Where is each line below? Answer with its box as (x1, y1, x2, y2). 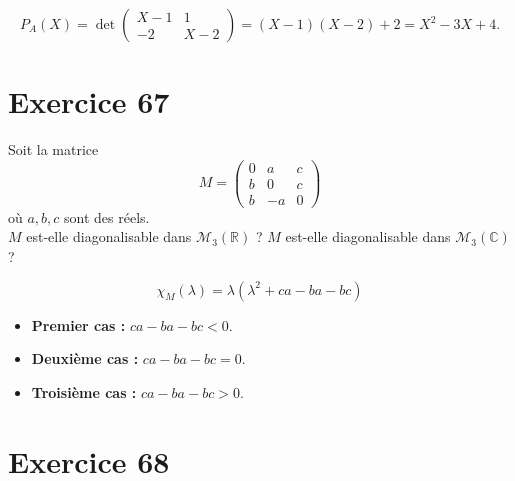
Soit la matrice (8, 139, 99, 160)
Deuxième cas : (31, 348, 139, 369)
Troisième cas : (31, 381, 137, 402)
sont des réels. (64, 206, 150, 227)
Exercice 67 (8, 81, 170, 122)
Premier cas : (31, 314, 126, 335)
